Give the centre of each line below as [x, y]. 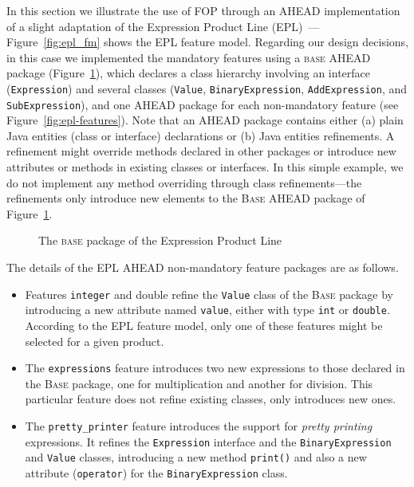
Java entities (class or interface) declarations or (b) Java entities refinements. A [201, 135]
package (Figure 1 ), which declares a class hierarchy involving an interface [189, 73]
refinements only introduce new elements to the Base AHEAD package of [186, 198]
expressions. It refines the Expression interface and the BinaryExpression [208, 441]
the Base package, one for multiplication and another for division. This [199, 383]
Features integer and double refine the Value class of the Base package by [209, 294]
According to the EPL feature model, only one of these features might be [204, 325]
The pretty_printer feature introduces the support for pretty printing [199, 425]
